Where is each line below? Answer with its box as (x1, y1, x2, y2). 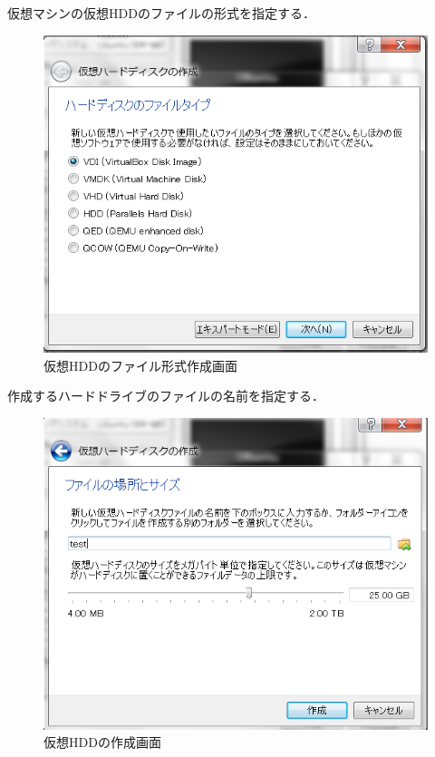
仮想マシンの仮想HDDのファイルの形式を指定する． (7, 4, 315, 22)
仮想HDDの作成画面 (43, 733, 161, 752)
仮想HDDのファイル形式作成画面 (43, 355, 237, 374)
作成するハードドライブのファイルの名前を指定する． (7, 386, 324, 405)
